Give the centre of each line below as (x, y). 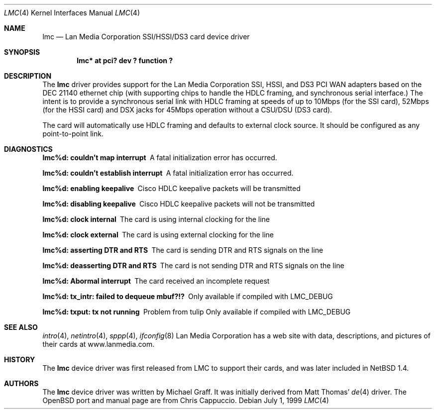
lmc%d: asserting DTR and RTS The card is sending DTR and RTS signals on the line (183, 250)
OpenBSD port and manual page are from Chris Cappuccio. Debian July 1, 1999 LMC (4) (186, 400)
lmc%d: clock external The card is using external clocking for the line (158, 235)
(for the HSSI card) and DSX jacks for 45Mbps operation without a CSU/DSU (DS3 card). (187, 110)
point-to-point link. (73, 134)
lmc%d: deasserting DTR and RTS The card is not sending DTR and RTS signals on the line (193, 265)
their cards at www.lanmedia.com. (99, 344)
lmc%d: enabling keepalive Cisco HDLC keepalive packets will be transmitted (171, 188)
